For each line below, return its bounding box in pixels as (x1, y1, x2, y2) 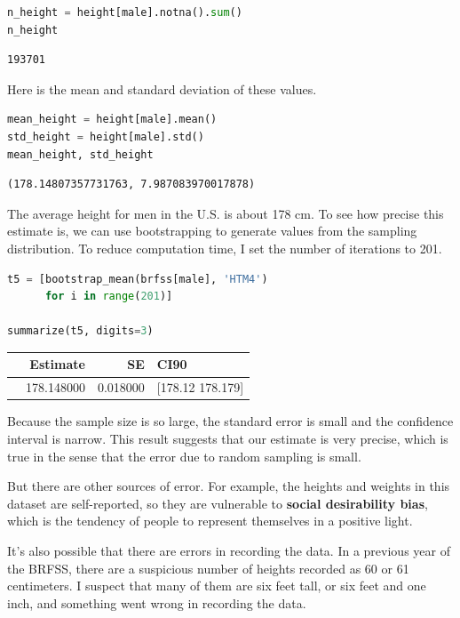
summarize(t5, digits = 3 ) (7, 325, 154, 338)
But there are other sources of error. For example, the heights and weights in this (7, 477, 450, 495)
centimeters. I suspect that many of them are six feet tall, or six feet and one (7, 576, 426, 595)
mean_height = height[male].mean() (7, 113, 218, 126)
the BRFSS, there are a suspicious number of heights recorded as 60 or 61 (7, 558, 409, 577)
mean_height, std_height (7, 148, 154, 161)
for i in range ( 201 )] (44, 290, 173, 303)
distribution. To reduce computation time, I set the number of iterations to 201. (7, 238, 442, 257)
